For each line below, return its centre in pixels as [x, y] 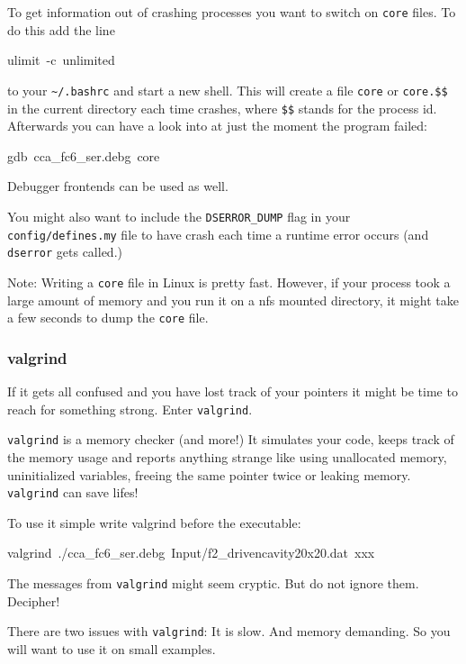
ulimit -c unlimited [61, 60]
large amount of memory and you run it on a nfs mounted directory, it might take [233, 300]
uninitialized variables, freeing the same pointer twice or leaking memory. [209, 474]
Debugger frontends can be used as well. [118, 186]
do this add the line [61, 29]
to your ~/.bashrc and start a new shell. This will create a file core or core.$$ [228, 90]
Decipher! [34, 600]
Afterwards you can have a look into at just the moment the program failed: [217, 126]
